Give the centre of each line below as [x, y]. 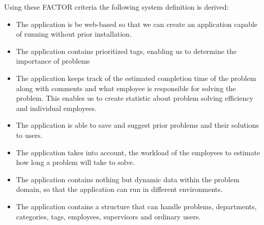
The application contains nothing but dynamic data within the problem [128, 179]
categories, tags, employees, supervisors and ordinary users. [108, 216]
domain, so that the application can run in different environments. [119, 189]
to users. [29, 135]
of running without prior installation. [74, 34]
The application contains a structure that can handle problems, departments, [136, 206]
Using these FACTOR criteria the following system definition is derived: [116, 7]
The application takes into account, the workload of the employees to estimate [138, 152]
